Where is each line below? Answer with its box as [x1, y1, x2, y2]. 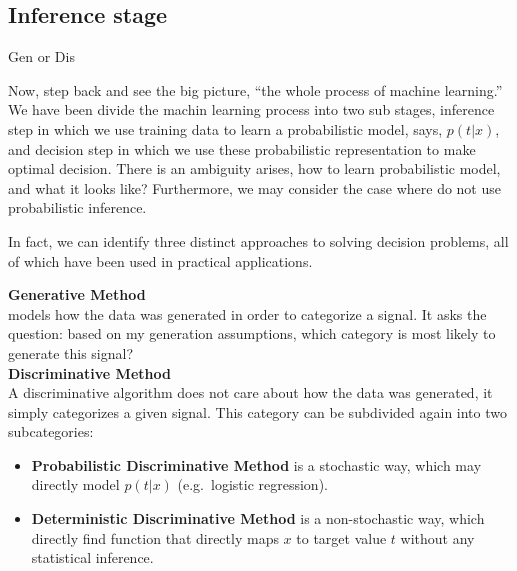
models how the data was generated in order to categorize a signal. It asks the [8, 303, 487, 324]
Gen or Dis [8, 46, 75, 67]
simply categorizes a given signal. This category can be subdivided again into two [8, 401, 507, 422]
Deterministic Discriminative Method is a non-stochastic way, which [31, 508, 485, 529]
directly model [31, 474, 120, 495]
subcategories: [8, 421, 94, 442]
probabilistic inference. [8, 197, 147, 218]
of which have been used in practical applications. [8, 250, 313, 271]
